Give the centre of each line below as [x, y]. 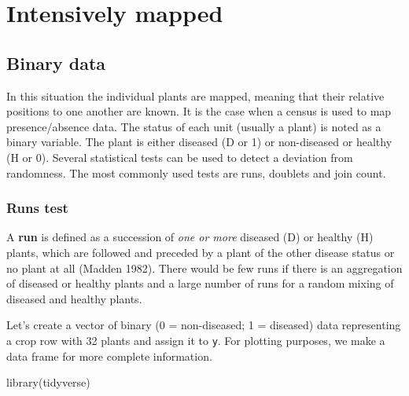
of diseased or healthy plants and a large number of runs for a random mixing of [200, 283]
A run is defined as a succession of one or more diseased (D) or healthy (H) [190, 237]
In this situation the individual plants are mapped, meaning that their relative [195, 95]
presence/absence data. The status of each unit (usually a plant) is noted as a [194, 126]
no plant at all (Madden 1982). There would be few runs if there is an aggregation [204, 268]
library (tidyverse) [48, 382]
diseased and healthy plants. [74, 298]
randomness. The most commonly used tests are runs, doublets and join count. [196, 172]
